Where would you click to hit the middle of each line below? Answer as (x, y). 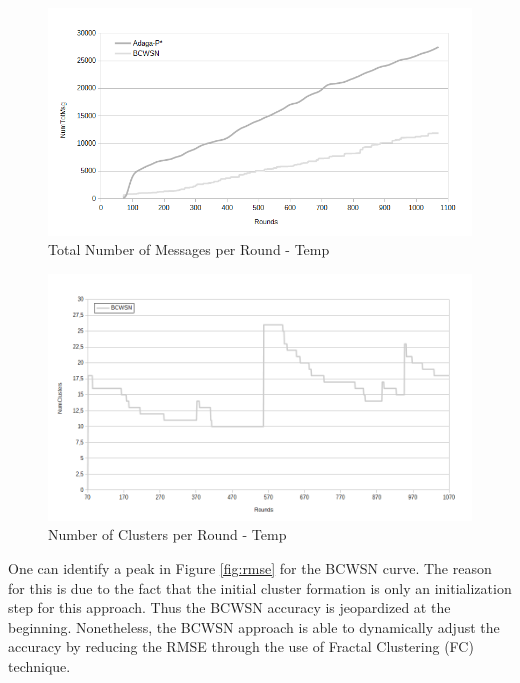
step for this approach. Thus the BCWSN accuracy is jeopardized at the (229, 607)
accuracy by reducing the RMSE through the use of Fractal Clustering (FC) (241, 646)
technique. (39, 665)
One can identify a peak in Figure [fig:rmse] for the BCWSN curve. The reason (250, 567)
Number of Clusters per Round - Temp (167, 534)
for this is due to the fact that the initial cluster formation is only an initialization (260, 587)
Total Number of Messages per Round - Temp (189, 249)
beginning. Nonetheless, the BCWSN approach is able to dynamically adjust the (254, 626)
